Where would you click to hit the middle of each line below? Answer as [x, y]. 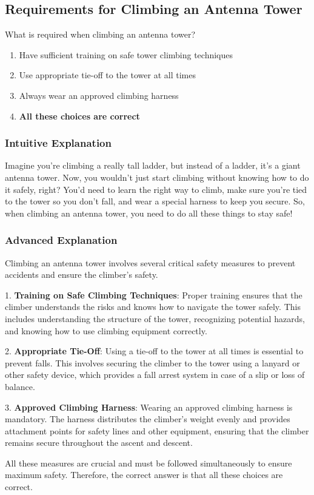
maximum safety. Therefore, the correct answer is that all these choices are [144, 475]
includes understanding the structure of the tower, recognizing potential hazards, [155, 318]
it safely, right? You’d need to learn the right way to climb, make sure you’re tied [156, 189]
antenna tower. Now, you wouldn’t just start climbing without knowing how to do [157, 177]
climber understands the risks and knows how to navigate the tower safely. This [153, 307]
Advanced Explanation [61, 240]
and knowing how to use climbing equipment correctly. [106, 330]
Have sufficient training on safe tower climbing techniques [126, 54]
